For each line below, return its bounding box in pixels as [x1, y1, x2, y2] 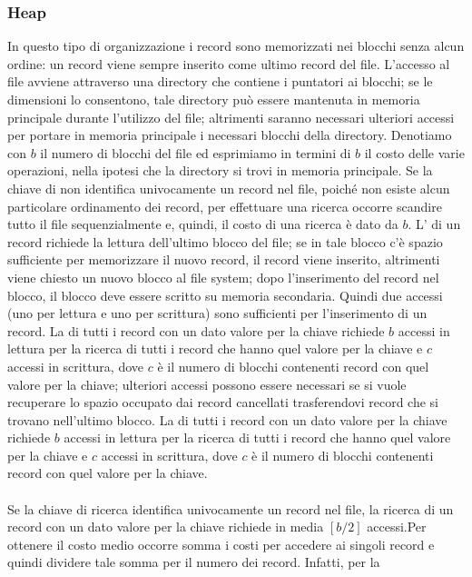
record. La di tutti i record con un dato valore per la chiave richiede [7, 321, 385, 340]
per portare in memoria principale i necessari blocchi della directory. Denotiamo [7, 125, 452, 144]
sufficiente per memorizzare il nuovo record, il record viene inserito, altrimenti [7, 250, 440, 269]
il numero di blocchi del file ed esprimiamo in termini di [40, 143, 351, 162]
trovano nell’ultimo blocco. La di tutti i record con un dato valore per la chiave [7, 410, 447, 429]
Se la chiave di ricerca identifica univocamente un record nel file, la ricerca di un [7, 499, 454, 518]
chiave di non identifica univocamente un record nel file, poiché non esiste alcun [7, 178, 450, 197]
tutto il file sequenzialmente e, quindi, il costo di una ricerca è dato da [7, 214, 398, 234]
